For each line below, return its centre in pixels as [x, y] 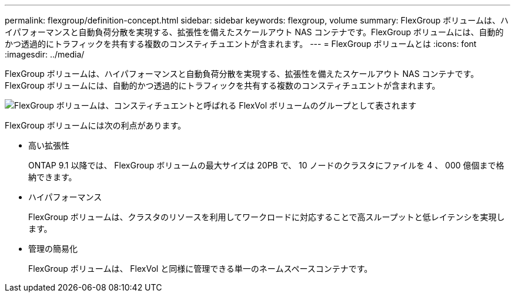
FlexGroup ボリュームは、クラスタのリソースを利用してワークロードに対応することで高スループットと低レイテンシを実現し [267, 217]
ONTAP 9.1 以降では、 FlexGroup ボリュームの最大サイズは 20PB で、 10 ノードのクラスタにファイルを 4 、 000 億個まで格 [266, 165]
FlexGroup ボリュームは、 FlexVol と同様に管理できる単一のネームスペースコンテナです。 [200, 269]
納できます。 [53, 177]
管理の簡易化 [53, 249]
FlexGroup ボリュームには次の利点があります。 [95, 125]
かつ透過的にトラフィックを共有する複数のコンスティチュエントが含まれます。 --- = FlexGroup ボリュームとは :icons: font [241, 44]
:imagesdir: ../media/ [45, 54]
